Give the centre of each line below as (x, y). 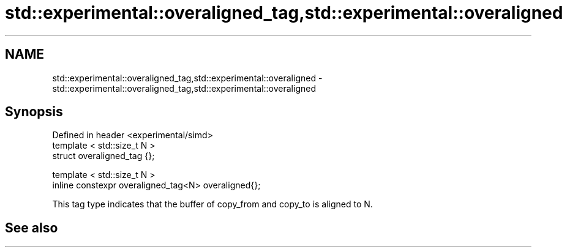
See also (32, 228)
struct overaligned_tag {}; (103, 156)
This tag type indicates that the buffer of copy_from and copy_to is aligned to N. (212, 204)
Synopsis (34, 112)
